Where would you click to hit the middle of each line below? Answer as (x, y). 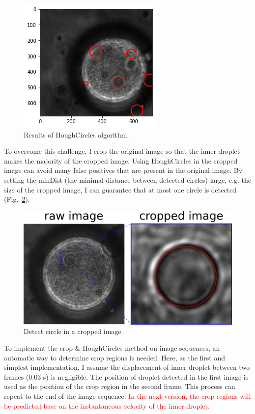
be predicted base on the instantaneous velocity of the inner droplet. (107, 405)
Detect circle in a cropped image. (73, 331)
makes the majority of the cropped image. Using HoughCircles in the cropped (121, 160)
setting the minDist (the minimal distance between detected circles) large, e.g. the (127, 179)
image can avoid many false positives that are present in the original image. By (123, 170)
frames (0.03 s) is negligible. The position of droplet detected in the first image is (126, 376)
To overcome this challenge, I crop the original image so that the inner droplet (122, 151)
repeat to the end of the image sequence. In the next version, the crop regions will (127, 396)
